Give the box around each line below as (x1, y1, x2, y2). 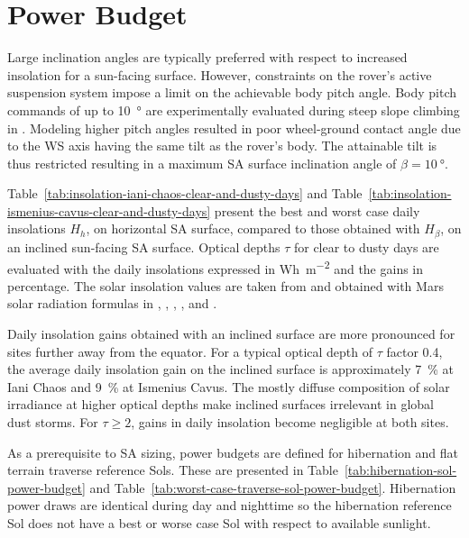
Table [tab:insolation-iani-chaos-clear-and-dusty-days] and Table (7, 184, 363, 203)
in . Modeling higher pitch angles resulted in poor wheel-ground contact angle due (7, 118, 461, 137)
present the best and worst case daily (214, 201, 420, 220)
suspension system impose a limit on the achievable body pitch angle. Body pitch (7, 83, 457, 102)
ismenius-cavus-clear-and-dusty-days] (7, 201, 211, 220)
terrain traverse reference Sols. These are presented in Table (7, 460, 338, 479)
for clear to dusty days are (293, 237, 439, 256)
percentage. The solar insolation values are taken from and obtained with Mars (7, 276, 444, 295)
